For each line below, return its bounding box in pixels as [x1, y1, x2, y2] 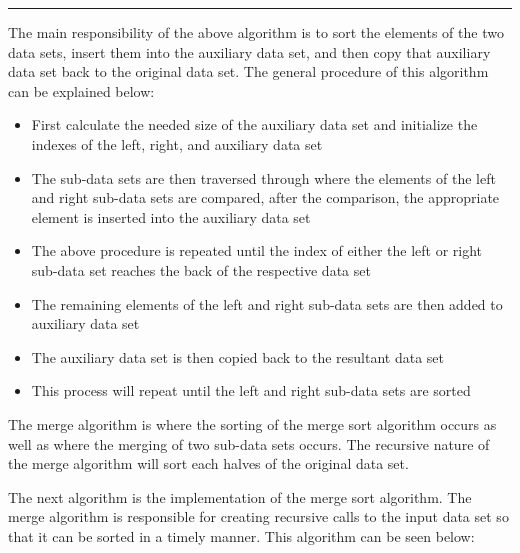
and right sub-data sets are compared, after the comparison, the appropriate [31, 187, 500, 208]
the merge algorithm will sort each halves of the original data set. [8, 453, 409, 474]
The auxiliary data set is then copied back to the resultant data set [31, 346, 444, 367]
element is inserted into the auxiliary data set [31, 206, 311, 227]
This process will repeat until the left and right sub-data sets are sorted [31, 380, 471, 401]
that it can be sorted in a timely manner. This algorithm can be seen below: [8, 525, 475, 546]
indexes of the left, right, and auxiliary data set [31, 133, 323, 154]
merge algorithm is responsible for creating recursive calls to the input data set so [8, 506, 509, 527]
